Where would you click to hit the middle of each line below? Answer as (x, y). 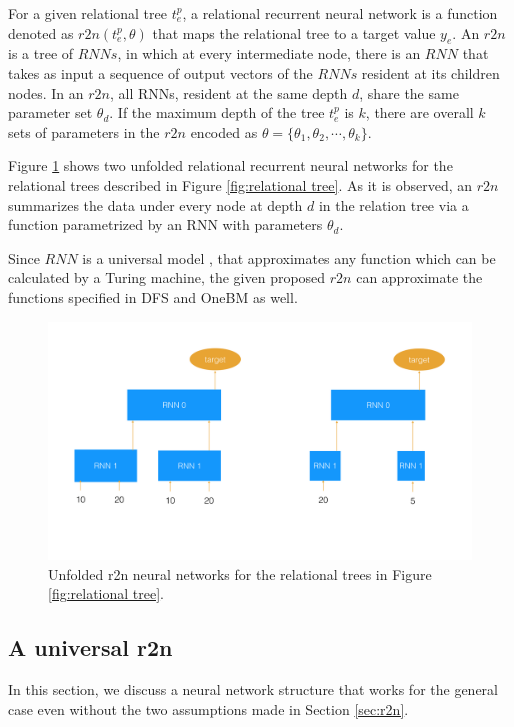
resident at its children (430, 72)
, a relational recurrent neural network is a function (340, 13)
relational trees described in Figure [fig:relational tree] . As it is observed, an (240, 184)
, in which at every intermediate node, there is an (269, 53)
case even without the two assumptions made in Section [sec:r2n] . (208, 708)
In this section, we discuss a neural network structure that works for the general (253, 689)
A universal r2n (90, 647)
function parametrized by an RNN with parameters (165, 224)
